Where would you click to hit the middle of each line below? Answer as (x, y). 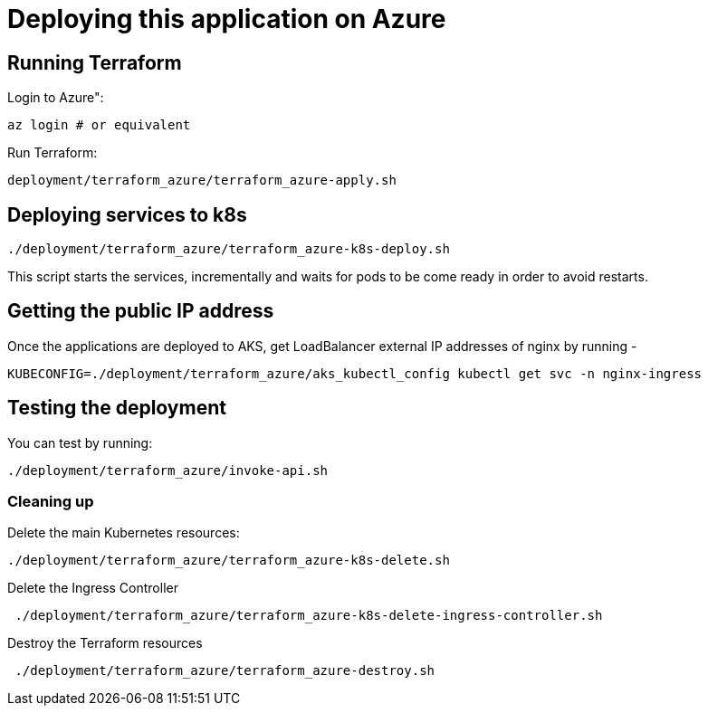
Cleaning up (51, 502)
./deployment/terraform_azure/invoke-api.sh (168, 470)
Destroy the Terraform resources (105, 643)
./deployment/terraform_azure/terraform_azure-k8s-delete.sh (229, 561)
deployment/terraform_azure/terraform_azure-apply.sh (202, 181)
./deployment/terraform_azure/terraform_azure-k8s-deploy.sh (229, 249)
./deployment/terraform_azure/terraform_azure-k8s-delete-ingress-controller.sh (309, 616)
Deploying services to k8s (127, 214)
